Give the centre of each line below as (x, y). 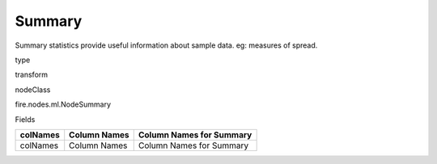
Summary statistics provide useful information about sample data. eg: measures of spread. (166, 45)
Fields (25, 119)
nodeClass (33, 90)
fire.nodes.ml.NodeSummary (63, 104)
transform (32, 75)
